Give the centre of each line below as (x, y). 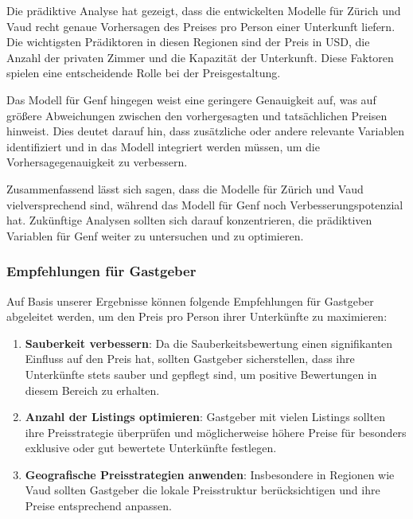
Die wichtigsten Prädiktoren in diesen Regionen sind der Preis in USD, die (188, 42)
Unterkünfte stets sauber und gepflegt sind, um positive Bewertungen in (201, 374)
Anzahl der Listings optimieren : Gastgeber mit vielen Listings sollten (205, 417)
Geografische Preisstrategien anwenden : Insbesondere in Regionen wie (210, 474)
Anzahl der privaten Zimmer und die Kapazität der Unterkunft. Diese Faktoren (200, 57)
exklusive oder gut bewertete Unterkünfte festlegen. (151, 448)
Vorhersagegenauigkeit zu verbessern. (97, 162)
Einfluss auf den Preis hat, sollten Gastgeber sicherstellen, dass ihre (190, 359)
